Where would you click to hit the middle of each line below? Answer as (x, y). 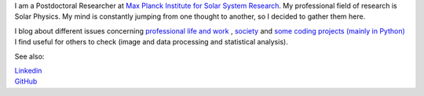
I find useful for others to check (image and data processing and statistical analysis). (151, 42)
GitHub (26, 81)
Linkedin (28, 70)
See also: (29, 56)
